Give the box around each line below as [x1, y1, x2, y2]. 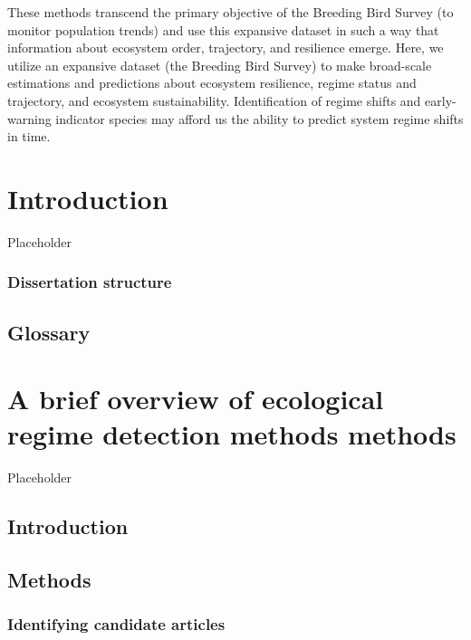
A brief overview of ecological [7, 380, 384, 417]
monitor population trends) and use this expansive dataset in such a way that [7, 20, 439, 39]
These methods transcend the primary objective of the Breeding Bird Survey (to [7, 3, 454, 21]
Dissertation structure [7, 271, 172, 293]
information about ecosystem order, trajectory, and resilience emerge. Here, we [7, 38, 444, 57]
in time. [7, 127, 51, 146]
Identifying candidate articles [7, 613, 226, 635]
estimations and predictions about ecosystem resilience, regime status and [7, 73, 417, 92]
